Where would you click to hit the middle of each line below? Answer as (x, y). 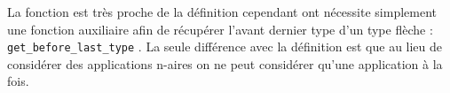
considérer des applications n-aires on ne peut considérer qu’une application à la (225, 63)
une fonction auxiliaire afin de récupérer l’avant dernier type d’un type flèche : (220, 29)
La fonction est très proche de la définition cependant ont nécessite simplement (222, 12)
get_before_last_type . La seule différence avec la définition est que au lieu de (225, 46)
